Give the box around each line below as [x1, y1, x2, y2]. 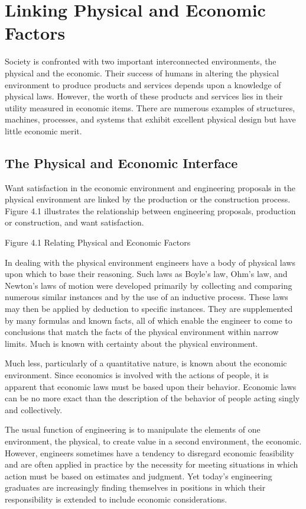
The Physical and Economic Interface [5, 153, 238, 172]
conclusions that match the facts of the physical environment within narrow [5, 326, 279, 338]
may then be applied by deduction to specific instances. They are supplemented [5, 302, 293, 315]
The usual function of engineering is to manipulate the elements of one [5, 423, 261, 436]
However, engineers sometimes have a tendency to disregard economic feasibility [5, 446, 294, 459]
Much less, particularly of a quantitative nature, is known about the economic [5, 357, 287, 369]
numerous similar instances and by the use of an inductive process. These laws [5, 291, 288, 303]
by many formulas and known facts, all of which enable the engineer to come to [5, 314, 292, 326]
